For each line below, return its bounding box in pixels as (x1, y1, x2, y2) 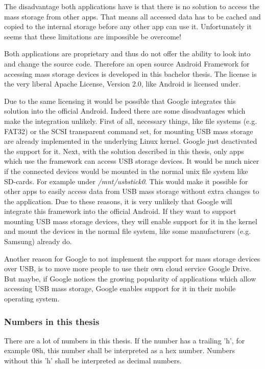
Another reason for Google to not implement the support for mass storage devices (4, 253, 260, 264)
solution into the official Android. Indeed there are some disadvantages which (4, 105, 246, 116)
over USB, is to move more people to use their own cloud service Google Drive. (4, 263, 252, 274)
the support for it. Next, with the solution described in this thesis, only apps (4, 145, 244, 156)
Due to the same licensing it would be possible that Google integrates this (4, 95, 236, 106)
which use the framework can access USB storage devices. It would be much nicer (4, 156, 259, 166)
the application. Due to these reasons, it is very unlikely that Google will (4, 196, 232, 206)
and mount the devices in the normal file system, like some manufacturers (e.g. (4, 226, 251, 236)
